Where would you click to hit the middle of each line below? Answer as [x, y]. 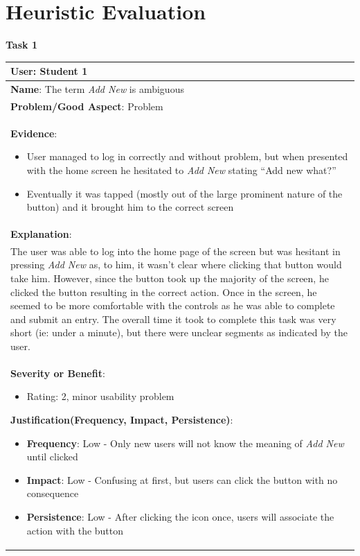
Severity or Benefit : [58, 373]
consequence [53, 493]
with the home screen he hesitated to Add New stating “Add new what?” [181, 170]
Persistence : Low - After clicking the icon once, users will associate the [180, 516]
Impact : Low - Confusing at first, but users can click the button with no [182, 479]
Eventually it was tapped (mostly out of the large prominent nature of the [184, 193]
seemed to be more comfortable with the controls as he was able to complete [173, 305]
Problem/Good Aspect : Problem [87, 106]
